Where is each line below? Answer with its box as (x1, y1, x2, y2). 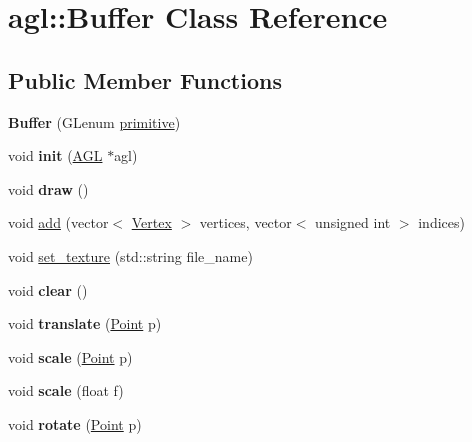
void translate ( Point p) (8, 313, 162, 334)
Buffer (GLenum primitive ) (8, 111, 181, 132)
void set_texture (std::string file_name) (8, 245, 253, 266)
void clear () (8, 279, 88, 300)
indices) (418, 212, 465, 233)
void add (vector (8, 212, 109, 233)
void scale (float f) (8, 380, 124, 401)
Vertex (131, 212, 172, 233)
